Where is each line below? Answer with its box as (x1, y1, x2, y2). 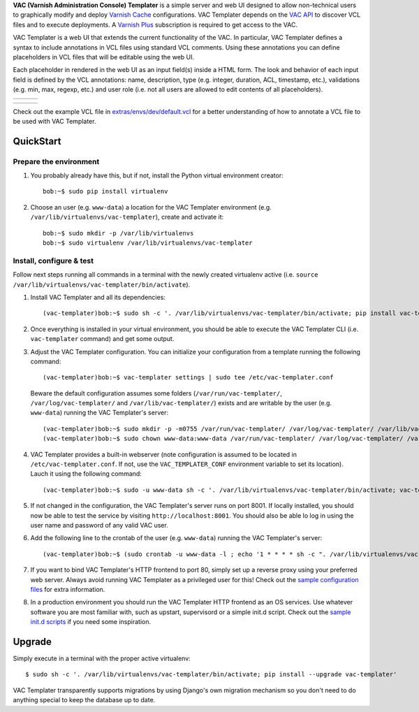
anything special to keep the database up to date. (13, 696, 156, 704)
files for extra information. (30, 585, 105, 593)
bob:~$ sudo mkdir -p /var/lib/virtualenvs (43, 229, 194, 237)
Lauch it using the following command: (30, 470, 142, 478)
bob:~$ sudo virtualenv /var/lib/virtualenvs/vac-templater (43, 239, 253, 247)
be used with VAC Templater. (13, 117, 96, 125)
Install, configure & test (13, 256, 94, 266)
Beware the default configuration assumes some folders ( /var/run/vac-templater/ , (30, 388, 282, 398)
